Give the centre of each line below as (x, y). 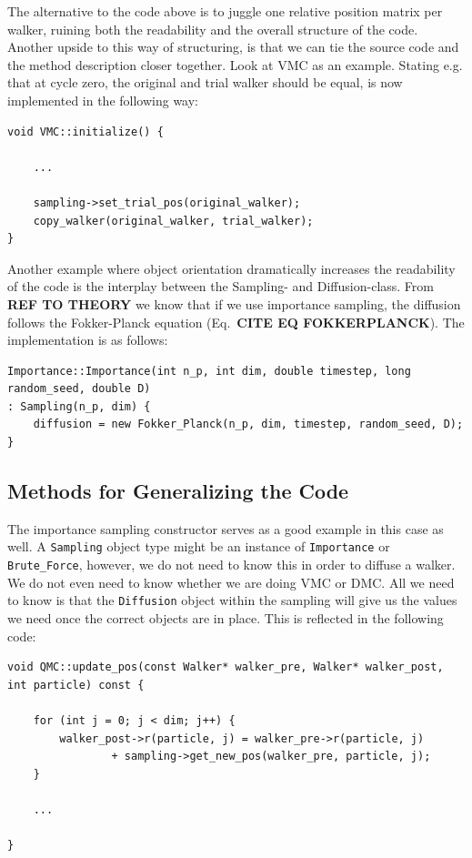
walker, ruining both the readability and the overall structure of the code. (213, 29)
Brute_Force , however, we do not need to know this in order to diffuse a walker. (231, 565)
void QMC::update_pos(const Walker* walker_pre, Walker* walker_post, (226, 667)
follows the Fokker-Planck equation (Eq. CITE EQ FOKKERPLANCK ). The (236, 322)
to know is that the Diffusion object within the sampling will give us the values (232, 600)
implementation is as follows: (88, 340)
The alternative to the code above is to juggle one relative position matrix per (225, 11)
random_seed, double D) (79, 389)
